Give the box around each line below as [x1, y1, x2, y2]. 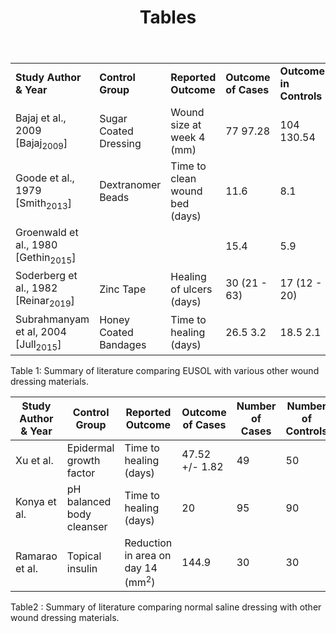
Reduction [124, 536, 173, 550]
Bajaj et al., [15, 111, 67, 125]
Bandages [99, 338, 147, 352]
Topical [66, 549, 102, 563]
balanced [66, 494, 112, 508]
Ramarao [15, 549, 58, 563]
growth [66, 453, 101, 467]
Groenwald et [15, 226, 79, 240]
